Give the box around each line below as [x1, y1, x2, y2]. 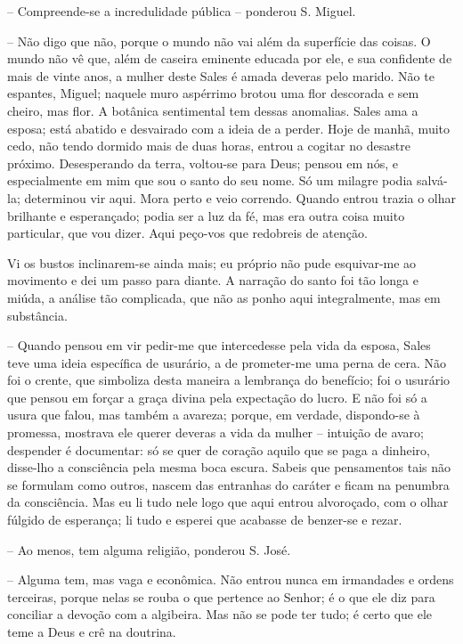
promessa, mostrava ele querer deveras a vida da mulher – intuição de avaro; [7, 423, 424, 442]
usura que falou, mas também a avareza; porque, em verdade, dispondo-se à [7, 405, 420, 424]
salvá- [416, 171, 448, 190]
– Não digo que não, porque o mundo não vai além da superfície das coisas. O [7, 31, 431, 50]
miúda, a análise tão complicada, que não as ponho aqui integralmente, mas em [7, 288, 441, 306]
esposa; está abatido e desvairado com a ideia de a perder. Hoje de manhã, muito [7, 118, 450, 137]
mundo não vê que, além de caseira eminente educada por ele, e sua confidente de [7, 49, 452, 68]
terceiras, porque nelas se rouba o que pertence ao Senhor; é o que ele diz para [7, 587, 435, 606]
